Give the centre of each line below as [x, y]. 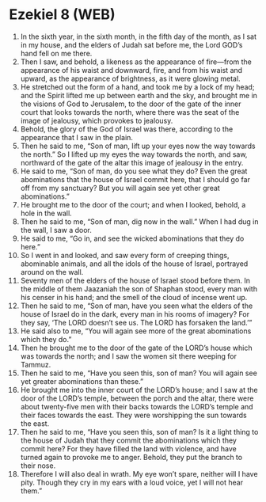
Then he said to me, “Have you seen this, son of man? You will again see [139, 373]
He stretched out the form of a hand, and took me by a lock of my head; [137, 87]
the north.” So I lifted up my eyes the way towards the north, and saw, [134, 154]
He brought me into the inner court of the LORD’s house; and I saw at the [139, 390]
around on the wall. [52, 272]
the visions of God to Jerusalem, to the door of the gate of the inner [131, 104]
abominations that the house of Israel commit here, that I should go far [135, 179]
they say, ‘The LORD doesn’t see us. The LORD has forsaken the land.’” [136, 322]
